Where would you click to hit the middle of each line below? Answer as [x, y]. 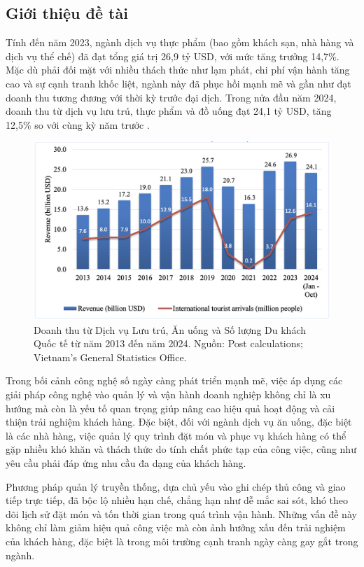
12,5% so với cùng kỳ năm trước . [78, 124]
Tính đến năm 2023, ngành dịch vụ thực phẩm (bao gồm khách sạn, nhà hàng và [180, 42]
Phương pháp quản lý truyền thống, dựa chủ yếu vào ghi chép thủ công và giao [176, 486]
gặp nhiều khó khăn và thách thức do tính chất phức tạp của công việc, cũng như [181, 449]
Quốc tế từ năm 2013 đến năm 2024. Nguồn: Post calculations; [168, 343]
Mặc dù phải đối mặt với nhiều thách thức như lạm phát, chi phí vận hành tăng [178, 70]
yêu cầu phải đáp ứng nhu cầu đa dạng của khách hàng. [126, 462]
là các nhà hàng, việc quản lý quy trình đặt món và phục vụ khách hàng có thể [176, 435]
